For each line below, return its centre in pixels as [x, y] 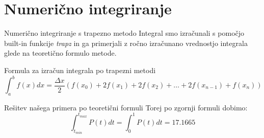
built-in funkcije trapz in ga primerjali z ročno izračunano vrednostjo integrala [126, 43]
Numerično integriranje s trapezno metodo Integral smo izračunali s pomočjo [124, 33]
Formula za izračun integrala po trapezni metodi [80, 70]
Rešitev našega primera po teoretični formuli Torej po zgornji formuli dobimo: [126, 107]
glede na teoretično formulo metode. [60, 53]
